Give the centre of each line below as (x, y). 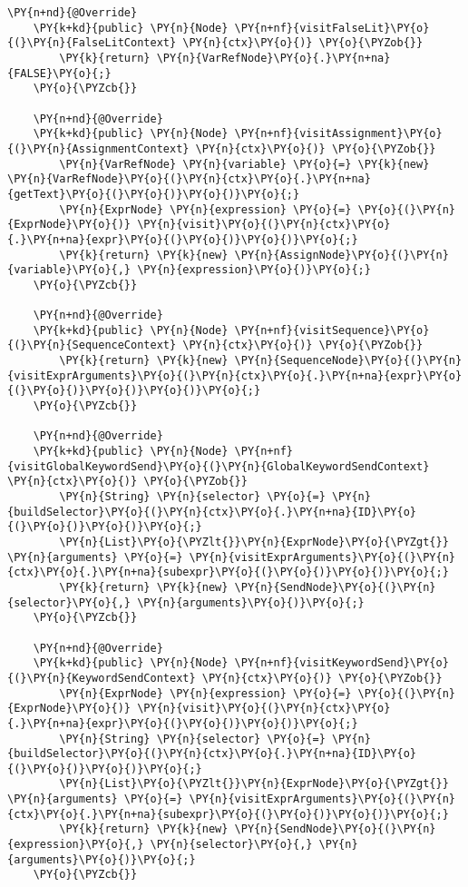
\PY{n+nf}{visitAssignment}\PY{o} (338, 134)
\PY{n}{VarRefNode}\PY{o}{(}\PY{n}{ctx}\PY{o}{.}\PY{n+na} (189, 179)
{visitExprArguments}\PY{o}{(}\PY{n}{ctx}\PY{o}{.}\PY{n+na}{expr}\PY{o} (235, 375)
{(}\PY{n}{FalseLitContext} (92, 43)
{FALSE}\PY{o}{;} (59, 73)
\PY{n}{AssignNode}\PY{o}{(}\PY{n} (341, 255)
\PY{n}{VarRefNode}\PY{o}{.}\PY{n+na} (273, 58)
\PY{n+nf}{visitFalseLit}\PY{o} (332, 28)
